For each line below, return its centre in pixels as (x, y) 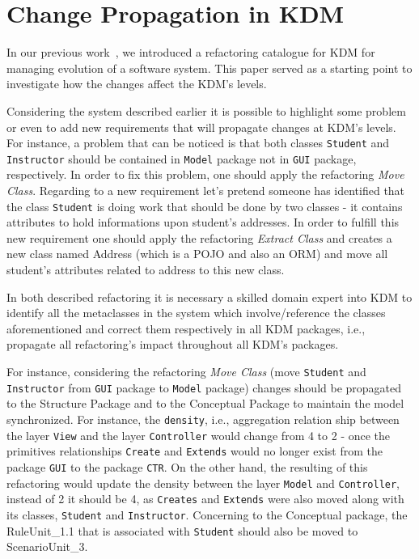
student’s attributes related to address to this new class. (146, 270)
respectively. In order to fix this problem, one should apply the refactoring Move (205, 174)
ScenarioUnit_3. (47, 546)
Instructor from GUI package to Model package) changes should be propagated (204, 387)
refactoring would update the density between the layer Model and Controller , (203, 483)
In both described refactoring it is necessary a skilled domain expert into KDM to (209, 296)
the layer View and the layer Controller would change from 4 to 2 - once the (199, 435)
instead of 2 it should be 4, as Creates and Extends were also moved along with (205, 499)
